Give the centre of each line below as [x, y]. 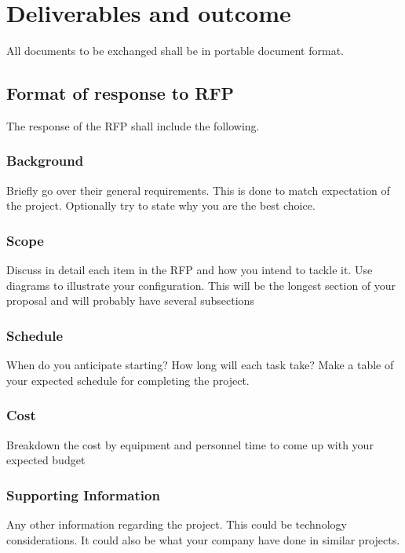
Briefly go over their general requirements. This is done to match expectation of [198, 190]
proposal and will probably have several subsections [130, 300]
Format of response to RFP [120, 93]
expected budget [46, 460]
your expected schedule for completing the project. [128, 380]
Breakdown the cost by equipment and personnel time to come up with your [190, 444]
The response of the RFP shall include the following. [133, 125]
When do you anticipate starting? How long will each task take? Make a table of [200, 365]
